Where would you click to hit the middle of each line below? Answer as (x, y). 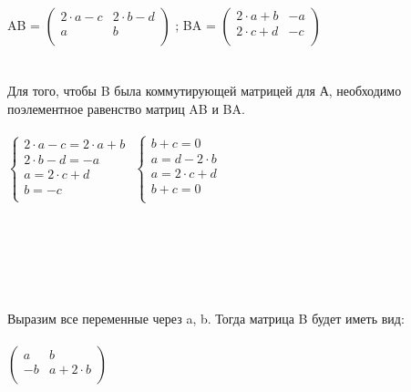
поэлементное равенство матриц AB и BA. (126, 108)
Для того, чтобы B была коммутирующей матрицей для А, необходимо (205, 90)
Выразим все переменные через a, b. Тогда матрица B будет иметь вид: (206, 318)
